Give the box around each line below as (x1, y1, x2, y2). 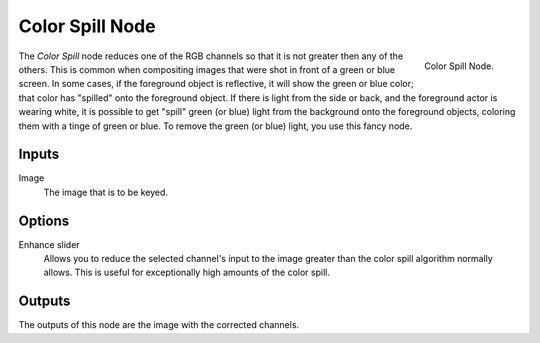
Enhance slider (18, 238, 80, 250)
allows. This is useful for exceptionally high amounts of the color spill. (43, 266, 330, 279)
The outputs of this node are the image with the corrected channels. (18, 319, 300, 331)
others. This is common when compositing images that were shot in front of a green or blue (18, 63, 395, 75)
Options (18, 212, 70, 229)
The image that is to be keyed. (43, 186, 169, 198)
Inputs (18, 146, 60, 163)
